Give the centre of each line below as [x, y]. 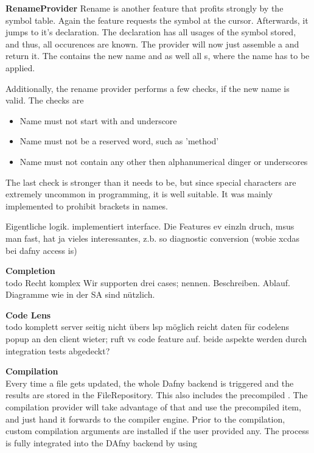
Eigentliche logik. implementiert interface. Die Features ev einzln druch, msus [150, 226]
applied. [20, 67]
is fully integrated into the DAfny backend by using [102, 442]
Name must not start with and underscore [98, 120]
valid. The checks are [45, 100]
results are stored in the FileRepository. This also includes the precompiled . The [157, 395]
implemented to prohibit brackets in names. [87, 205]
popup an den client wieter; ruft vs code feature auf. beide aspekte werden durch [156, 339]
